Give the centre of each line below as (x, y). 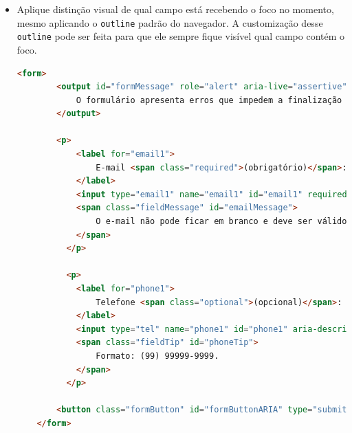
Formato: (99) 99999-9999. (157, 356)
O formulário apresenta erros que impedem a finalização (209, 100)
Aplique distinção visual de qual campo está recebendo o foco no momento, (175, 9)
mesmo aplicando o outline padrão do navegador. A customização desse (170, 22)
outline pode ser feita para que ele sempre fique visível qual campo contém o (181, 36)
